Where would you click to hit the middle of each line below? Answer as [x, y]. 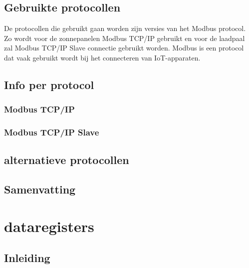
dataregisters [49, 226]
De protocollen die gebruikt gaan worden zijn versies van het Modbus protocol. [125, 28]
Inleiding [27, 258]
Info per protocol [49, 84]
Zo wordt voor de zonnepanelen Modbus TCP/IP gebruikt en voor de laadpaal [124, 38]
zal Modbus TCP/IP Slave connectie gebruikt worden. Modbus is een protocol [124, 48]
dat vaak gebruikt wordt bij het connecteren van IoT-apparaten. [102, 57]
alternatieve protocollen [67, 160]
